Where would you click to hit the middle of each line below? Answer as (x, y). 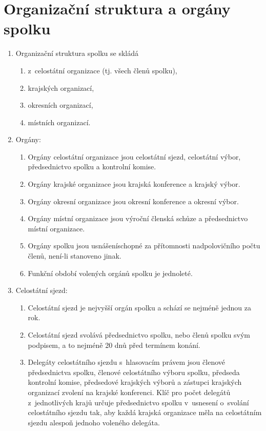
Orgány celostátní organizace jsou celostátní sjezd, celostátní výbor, (134, 156)
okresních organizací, (60, 105)
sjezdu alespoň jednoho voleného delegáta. (94, 422)
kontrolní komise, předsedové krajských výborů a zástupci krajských (135, 382)
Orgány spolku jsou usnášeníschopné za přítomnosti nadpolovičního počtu (144, 246)
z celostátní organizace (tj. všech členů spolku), (103, 70)
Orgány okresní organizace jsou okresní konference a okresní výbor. (133, 201)
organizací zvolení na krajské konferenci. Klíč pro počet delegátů (129, 392)
